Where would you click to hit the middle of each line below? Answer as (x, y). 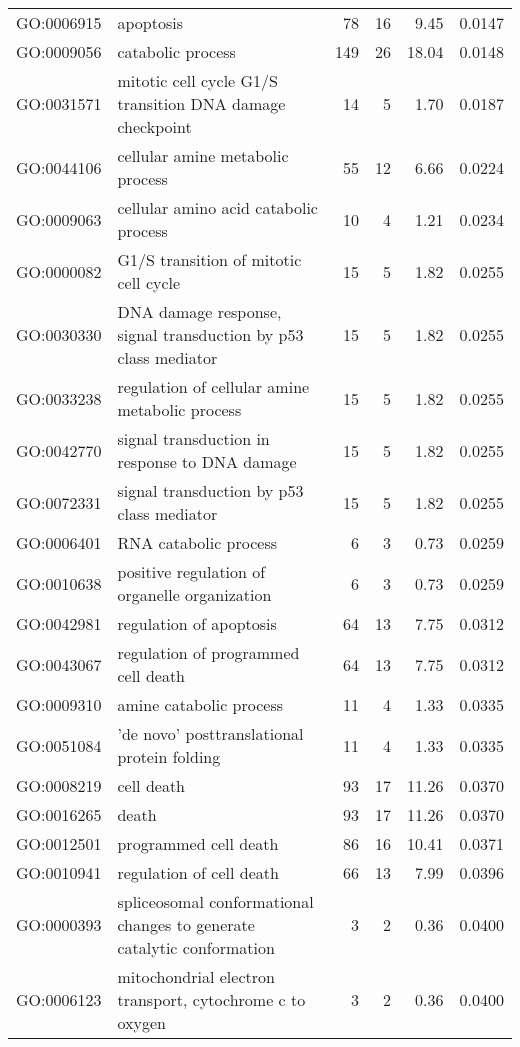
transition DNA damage (201, 103)
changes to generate (186, 924)
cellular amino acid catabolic (217, 207)
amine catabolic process (200, 704)
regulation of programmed (208, 652)
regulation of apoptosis (197, 623)
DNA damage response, (199, 311)
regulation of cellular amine (213, 386)
